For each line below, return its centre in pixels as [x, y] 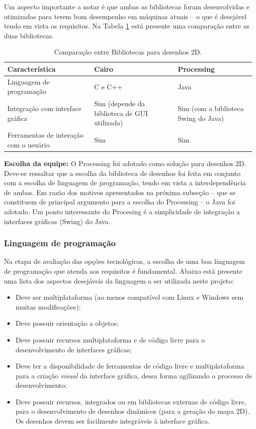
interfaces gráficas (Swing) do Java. [57, 221]
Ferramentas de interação [46, 135]
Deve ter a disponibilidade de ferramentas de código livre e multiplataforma [130, 366]
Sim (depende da [120, 103]
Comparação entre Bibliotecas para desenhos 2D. [128, 52]
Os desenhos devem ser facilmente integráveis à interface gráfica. [112, 421]
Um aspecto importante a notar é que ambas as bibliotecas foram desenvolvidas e [127, 6]
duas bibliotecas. [29, 35]
